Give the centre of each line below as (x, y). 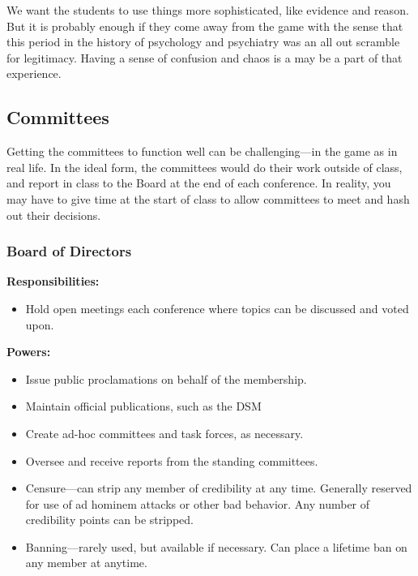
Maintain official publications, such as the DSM (143, 406)
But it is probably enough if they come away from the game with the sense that (205, 26)
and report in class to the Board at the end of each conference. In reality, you (199, 183)
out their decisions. (54, 215)
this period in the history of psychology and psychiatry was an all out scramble (203, 42)
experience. (34, 73)
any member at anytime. (86, 563)
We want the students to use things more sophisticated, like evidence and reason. (208, 10)
